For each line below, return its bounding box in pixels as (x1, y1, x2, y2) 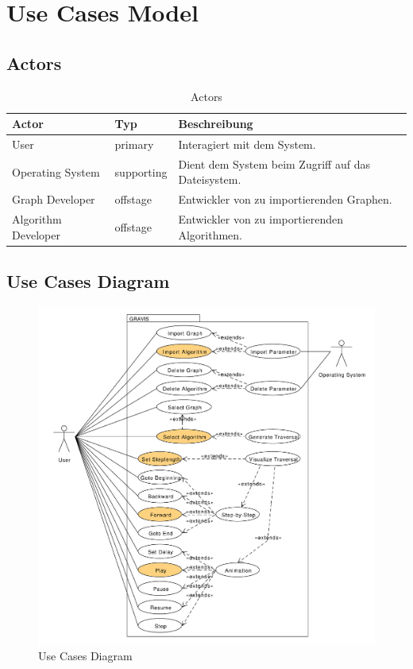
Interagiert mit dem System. (178, 136, 316, 153)
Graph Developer (12, 191, 95, 208)
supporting (114, 163, 168, 180)
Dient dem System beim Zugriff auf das (178, 155, 370, 172)
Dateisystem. (178, 171, 241, 188)
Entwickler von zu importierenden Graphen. (178, 191, 392, 208)
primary (114, 136, 154, 153)
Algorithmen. (178, 226, 243, 243)
